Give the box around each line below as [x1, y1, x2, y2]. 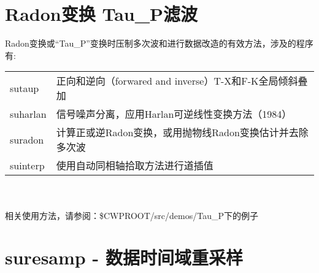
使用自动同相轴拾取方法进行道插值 [56, 158, 213, 173]
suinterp [10, 158, 45, 172]
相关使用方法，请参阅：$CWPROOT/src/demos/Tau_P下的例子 [5, 209, 258, 221]
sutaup [10, 80, 39, 95]
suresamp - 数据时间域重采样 [5, 245, 243, 270]
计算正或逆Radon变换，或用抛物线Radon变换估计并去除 [56, 125, 309, 140]
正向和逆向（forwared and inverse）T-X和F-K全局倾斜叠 [56, 74, 308, 88]
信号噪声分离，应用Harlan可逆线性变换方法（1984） [56, 107, 292, 121]
